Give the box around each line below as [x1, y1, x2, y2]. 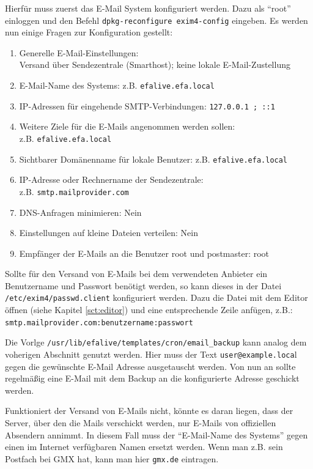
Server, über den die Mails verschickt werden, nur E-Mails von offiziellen [5, 416, 276, 429]
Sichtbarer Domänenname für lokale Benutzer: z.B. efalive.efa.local [19, 152, 288, 165]
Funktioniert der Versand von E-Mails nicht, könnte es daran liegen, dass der [5, 404, 293, 417]
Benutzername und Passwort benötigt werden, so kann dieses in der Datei [5, 279, 282, 292]
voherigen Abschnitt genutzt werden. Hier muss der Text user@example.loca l [5, 348, 297, 361]
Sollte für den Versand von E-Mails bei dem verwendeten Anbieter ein [5, 267, 268, 280]
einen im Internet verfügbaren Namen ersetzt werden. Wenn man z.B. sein [5, 440, 283, 453]
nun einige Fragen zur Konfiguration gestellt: [5, 26, 173, 39]
